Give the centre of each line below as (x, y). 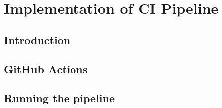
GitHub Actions (46, 69)
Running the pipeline (60, 98)
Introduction (37, 39)
